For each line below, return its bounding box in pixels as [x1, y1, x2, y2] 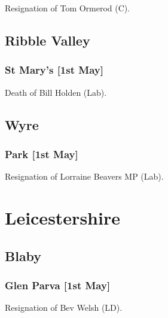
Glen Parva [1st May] [5, 277, 111, 292]
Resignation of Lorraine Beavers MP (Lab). [5, 170, 164, 183]
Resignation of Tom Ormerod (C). [5, 2, 130, 14]
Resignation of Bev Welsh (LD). [5, 301, 123, 314]
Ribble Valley [5, 31, 90, 49]
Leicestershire [5, 205, 120, 229]
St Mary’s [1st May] [5, 62, 103, 77]
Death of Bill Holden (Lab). [5, 86, 107, 98]
